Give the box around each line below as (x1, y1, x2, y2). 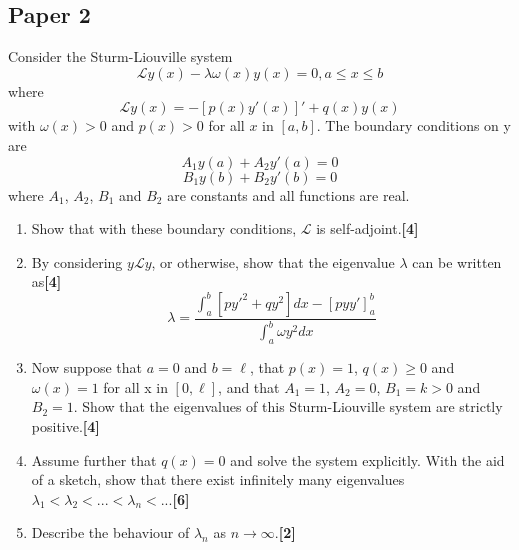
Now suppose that (31, 357, 143, 378)
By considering (31, 251, 123, 272)
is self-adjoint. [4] (316, 218, 419, 239)
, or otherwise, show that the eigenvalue (151, 251, 395, 272)
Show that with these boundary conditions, (31, 218, 297, 239)
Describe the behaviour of (31, 522, 190, 543)
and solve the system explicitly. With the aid (230, 449, 505, 470)
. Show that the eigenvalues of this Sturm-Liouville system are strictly (73, 396, 503, 417)
